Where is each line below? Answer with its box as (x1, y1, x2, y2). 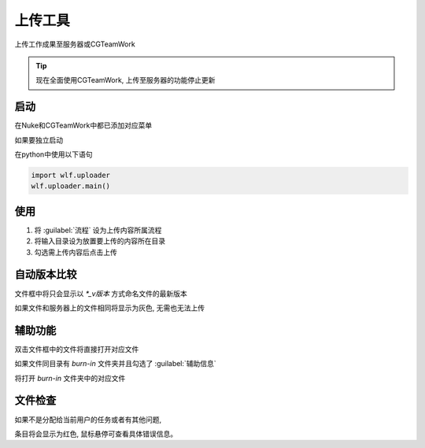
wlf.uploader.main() (31, 182, 110, 191)
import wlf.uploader (31, 171, 110, 180)
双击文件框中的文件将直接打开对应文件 (14, 344, 139, 354)
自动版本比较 (14, 268, 77, 281)
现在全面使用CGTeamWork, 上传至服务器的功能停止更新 (35, 76, 216, 85)
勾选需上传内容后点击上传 (34, 247, 117, 257)
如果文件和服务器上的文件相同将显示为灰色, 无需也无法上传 (14, 303, 205, 313)
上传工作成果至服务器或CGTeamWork (14, 39, 135, 49)
